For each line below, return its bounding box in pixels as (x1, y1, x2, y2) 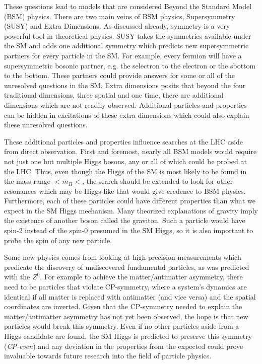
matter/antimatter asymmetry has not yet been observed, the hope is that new (4, 311, 248, 321)
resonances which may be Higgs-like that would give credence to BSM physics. (4, 185, 246, 196)
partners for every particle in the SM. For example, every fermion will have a (4, 50, 242, 60)
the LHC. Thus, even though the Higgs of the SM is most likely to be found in (4, 166, 247, 176)
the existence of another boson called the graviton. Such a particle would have (4, 215, 245, 226)
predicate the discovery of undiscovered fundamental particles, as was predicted (4, 261, 249, 272)
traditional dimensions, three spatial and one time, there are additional (4, 90, 224, 100)
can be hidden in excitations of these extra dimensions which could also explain (4, 109, 249, 120)
